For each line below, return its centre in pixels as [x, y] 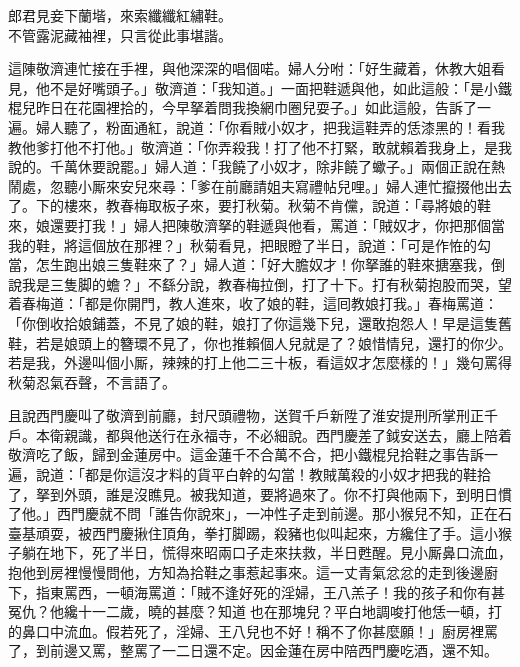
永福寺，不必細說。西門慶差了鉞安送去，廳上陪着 [350, 434]
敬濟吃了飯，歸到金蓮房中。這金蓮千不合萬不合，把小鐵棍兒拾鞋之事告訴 [246, 454]
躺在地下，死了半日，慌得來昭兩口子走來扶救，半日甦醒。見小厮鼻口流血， [266, 552]
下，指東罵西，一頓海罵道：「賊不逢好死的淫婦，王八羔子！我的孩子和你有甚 [256, 591]
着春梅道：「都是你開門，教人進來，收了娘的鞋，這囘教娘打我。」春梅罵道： [253, 303]
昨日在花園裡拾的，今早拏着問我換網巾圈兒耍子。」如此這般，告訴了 [256, 107]
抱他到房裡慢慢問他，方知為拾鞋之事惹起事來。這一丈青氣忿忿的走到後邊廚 [253, 572]
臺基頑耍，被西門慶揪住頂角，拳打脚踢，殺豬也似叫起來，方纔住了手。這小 [253, 532]
